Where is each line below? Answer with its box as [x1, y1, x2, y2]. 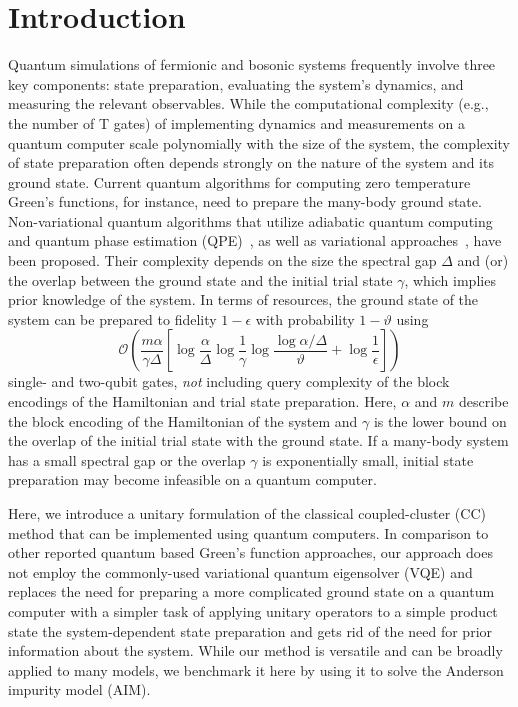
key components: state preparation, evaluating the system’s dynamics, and [8, 73, 464, 94]
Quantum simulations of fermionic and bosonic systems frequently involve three [8, 54, 496, 75]
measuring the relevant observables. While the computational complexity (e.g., [8, 93, 489, 114]
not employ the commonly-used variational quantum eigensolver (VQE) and [8, 561, 473, 582]
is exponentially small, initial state [262, 449, 474, 470]
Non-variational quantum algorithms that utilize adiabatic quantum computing [8, 210, 493, 231]
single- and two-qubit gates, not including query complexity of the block [8, 371, 450, 392]
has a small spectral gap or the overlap [8, 449, 246, 470]
